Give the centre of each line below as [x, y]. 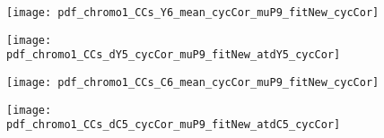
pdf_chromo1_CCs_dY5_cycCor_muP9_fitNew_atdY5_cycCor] [174, 55]
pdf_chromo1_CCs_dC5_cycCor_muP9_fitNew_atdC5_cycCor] [174, 125]
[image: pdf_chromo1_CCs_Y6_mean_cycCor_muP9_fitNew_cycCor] [193, 13]
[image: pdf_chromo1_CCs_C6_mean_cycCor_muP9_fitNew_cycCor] [193, 82]
